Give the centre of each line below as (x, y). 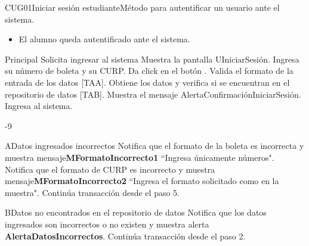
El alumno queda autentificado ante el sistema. (104, 39)
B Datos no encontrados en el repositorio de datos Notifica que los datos (136, 212)
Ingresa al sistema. (39, 106)
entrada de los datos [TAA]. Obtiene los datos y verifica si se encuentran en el (147, 82)
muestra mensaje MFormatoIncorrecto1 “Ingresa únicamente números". (140, 157)
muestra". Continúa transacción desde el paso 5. (92, 192)
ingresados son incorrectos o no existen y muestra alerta (107, 224)
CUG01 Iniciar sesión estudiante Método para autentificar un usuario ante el (142, 7)
